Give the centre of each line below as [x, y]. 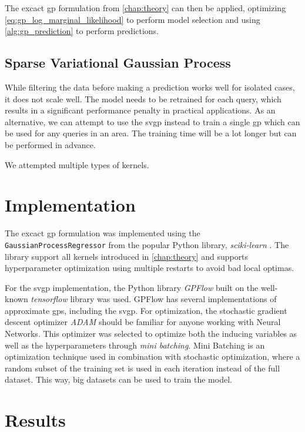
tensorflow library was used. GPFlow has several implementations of [154, 299]
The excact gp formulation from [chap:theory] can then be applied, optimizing [145, 8]
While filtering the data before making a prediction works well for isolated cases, [150, 87]
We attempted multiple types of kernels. [77, 164]
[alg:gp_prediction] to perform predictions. [82, 31]
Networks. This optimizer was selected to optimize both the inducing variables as [151, 334]
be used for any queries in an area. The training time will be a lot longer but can [151, 133]
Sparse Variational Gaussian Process [118, 63]
